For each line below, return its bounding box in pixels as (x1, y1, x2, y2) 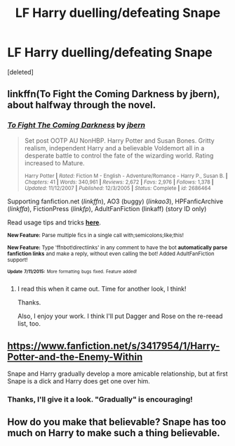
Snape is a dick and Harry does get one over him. (7, 376, 151, 385)
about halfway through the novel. (7, 99, 156, 111)
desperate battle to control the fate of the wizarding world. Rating (24, 151, 214, 160)
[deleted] (7, 68, 34, 76)
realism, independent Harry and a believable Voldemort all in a (24, 144, 205, 152)
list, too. (17, 319, 41, 328)
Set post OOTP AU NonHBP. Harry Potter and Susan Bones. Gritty (24, 136, 215, 145)
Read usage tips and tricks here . (7, 218, 102, 227)
